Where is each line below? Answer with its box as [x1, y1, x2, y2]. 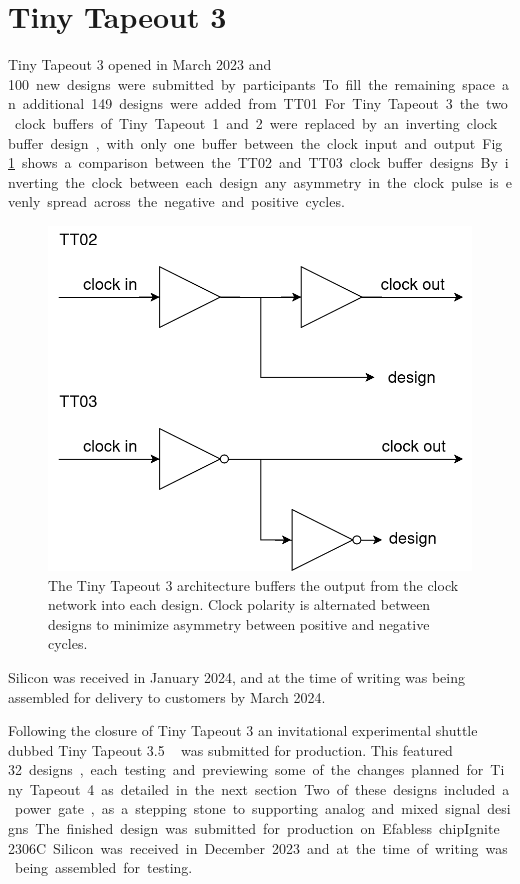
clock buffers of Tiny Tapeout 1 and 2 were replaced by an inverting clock [14, 112, 498, 133]
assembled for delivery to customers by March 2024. [8, 686, 326, 707]
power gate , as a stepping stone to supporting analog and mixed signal [14, 798, 481, 819]
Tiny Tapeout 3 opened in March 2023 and [8, 54, 272, 75]
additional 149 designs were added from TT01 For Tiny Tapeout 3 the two [22, 93, 508, 114]
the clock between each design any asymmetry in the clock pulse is [65, 171, 499, 192]
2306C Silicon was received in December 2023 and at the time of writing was [8, 837, 508, 858]
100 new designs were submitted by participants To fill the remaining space [8, 73, 496, 94]
